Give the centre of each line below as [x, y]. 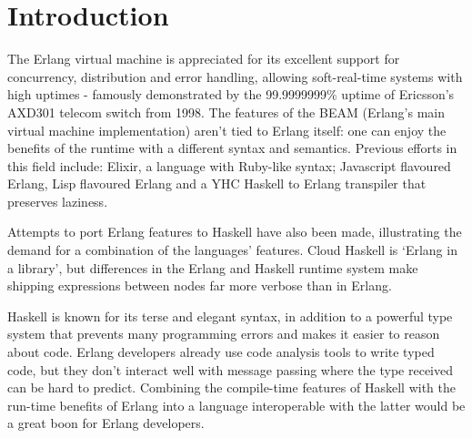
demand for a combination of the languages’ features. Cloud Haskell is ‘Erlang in [232, 250]
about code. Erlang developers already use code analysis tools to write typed [221, 352]
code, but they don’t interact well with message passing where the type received [230, 369]
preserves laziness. [58, 201]
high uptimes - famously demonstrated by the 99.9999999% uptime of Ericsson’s [231, 94]
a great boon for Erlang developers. [106, 423]
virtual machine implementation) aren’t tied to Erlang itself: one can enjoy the [227, 130]
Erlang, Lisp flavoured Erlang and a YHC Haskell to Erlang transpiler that [217, 183]
